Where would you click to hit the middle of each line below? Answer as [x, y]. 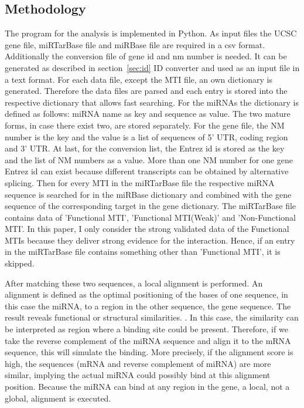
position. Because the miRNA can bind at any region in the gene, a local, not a [147, 387]
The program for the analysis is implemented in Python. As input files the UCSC [151, 33]
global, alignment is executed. [58, 398]
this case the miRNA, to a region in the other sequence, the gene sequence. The [148, 306]
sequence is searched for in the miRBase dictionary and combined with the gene [148, 194]
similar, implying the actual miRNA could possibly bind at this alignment [138, 375]
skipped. [20, 263]
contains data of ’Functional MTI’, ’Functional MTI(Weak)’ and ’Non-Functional [150, 217]
